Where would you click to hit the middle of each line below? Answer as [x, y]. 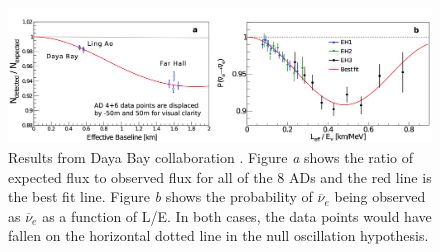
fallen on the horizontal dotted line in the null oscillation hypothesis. [218, 235]
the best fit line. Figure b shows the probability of [160, 196]
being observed [380, 196]
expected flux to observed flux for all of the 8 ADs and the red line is [220, 176]
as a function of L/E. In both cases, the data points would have [237, 215]
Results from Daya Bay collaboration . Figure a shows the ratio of [211, 156]
